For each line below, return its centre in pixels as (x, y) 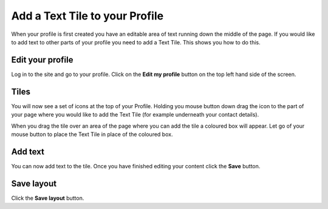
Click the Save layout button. (48, 198)
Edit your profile (42, 60)
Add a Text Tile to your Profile (87, 16)
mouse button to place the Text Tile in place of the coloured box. (92, 134)
